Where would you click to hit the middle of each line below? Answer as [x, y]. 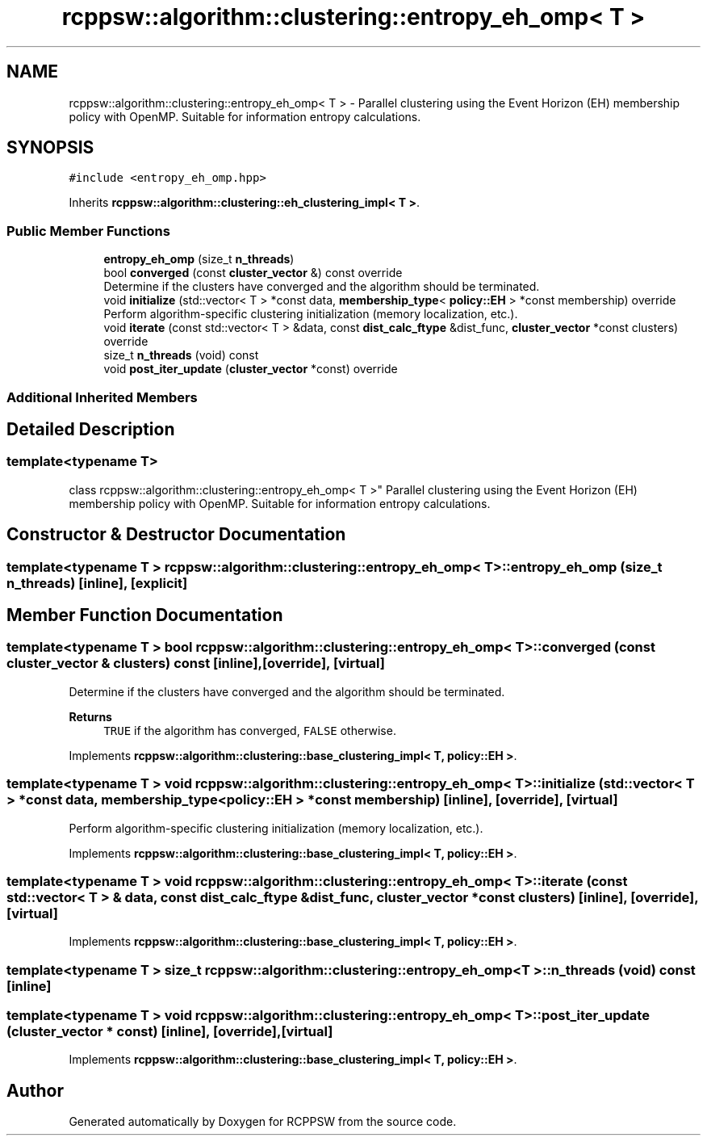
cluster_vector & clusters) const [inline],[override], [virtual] [196, 663]
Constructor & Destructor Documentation [176, 535]
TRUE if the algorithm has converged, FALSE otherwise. [250, 730]
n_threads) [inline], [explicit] [97, 583]
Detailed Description [91, 429]
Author [35, 1090]
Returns [90, 716]
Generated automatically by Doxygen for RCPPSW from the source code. [263, 1122]
